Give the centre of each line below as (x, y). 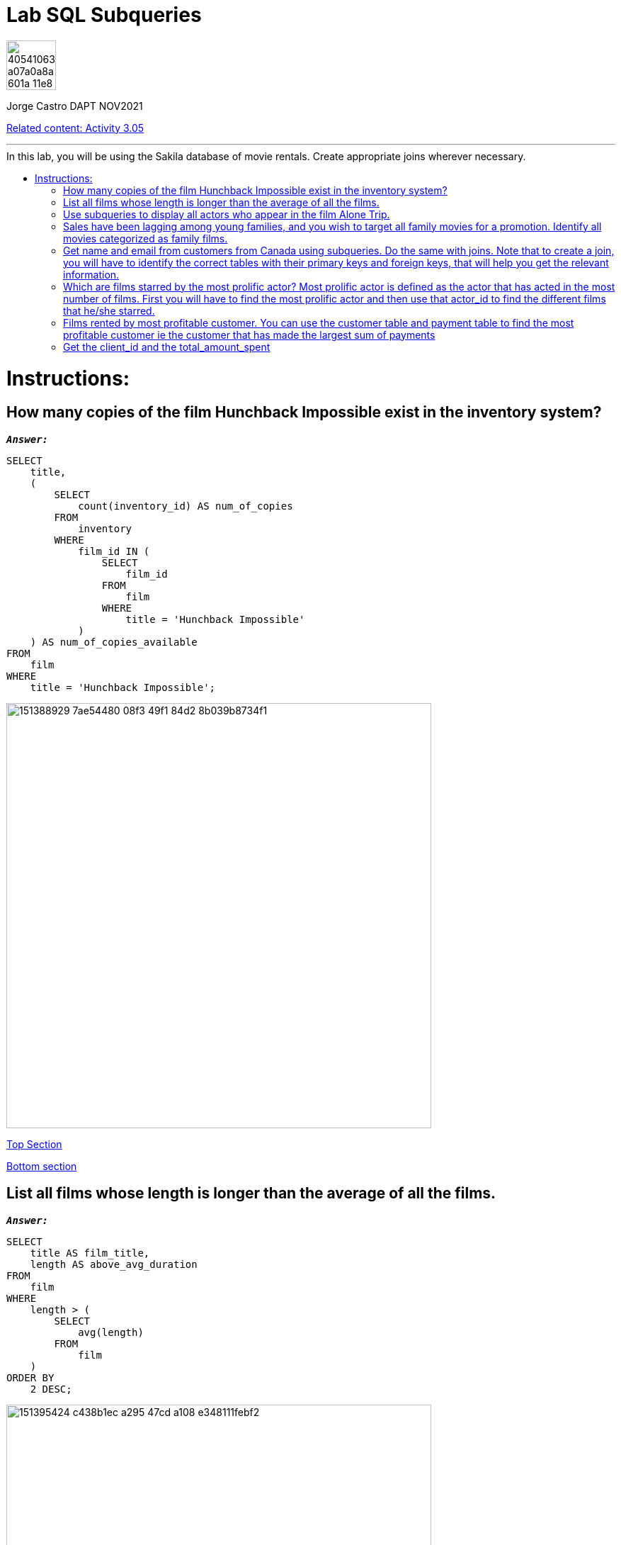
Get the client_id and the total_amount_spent (167, 347)
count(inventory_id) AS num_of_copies (186, 506)
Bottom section (42, 1166)
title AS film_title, (90, 1253)
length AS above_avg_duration (114, 1264)
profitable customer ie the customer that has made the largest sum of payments (249, 335)
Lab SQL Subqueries (104, 15)
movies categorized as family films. (146, 238)
